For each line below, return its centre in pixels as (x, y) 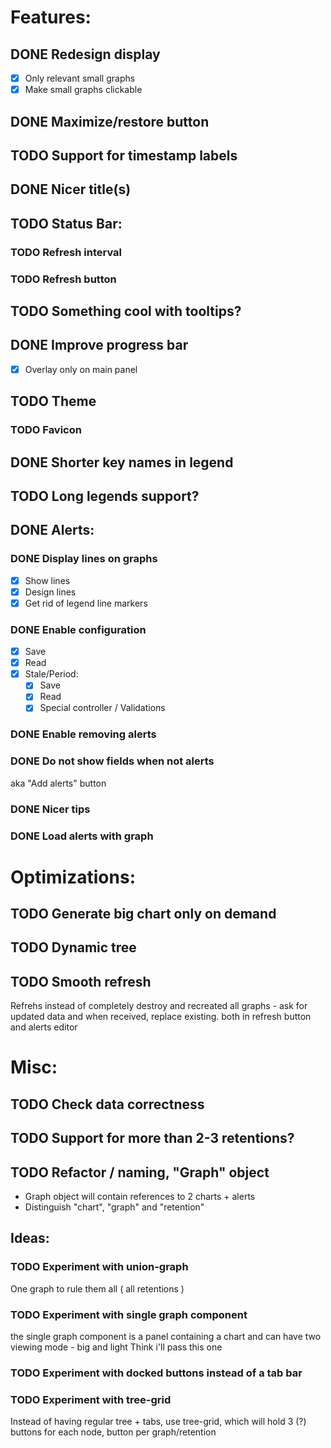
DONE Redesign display (85, 54)
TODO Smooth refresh (81, 981)
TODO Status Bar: (66, 223)
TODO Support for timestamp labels (124, 155)
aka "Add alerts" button (58, 783)
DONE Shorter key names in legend (122, 462)
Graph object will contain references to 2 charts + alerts (140, 1197)
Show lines (47, 580)
